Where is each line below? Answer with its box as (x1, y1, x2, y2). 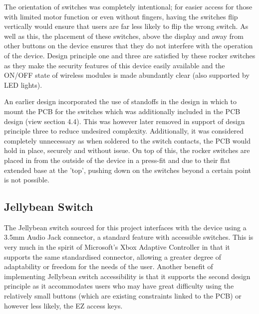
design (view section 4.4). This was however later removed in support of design (4, 116, 245, 126)
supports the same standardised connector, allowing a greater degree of (4, 251, 221, 262)
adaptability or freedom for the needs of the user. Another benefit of (4, 261, 213, 272)
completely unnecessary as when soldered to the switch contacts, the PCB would (4, 135, 251, 146)
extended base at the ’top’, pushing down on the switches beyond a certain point (4, 164, 252, 175)
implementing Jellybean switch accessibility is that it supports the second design (4, 271, 251, 281)
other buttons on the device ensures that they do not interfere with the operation (4, 40, 253, 51)
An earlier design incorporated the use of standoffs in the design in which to (4, 96, 237, 107)
